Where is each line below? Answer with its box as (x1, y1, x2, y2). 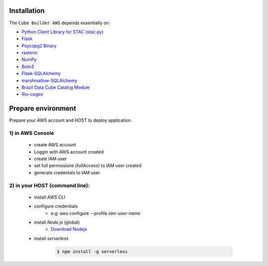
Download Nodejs (51, 226, 87, 232)
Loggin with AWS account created (34, 149, 104, 155)
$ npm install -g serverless (57, 249, 128, 254)
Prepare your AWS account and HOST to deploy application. (9, 117, 133, 124)
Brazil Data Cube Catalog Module (21, 84, 90, 90)
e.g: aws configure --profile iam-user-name (51, 210, 141, 216)
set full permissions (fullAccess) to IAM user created (34, 163, 141, 169)
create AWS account (34, 142, 76, 148)
